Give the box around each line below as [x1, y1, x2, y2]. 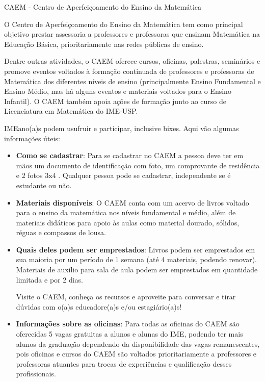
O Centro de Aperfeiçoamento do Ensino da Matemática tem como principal [4, 18, 243, 29]
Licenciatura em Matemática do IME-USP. [4, 106, 138, 116]
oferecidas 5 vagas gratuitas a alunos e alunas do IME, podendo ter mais [16, 328, 243, 339]
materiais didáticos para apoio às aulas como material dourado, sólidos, [16, 217, 240, 227]
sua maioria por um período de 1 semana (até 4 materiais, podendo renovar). [16, 254, 257, 265]
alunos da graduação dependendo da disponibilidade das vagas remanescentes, [16, 338, 260, 349]
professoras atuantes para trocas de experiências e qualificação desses [16, 358, 232, 369]
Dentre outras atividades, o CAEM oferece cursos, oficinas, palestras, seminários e [4, 56, 260, 66]
